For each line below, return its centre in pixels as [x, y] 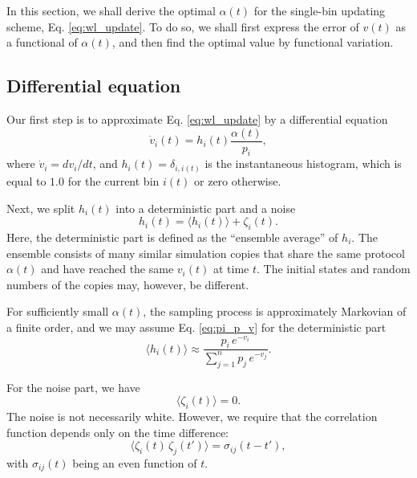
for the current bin [113, 180]
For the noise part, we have [73, 387]
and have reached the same [107, 269]
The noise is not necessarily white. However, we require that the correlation [192, 416]
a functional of [42, 42]
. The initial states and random [334, 269]
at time [231, 269]
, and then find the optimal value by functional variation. [253, 42]
